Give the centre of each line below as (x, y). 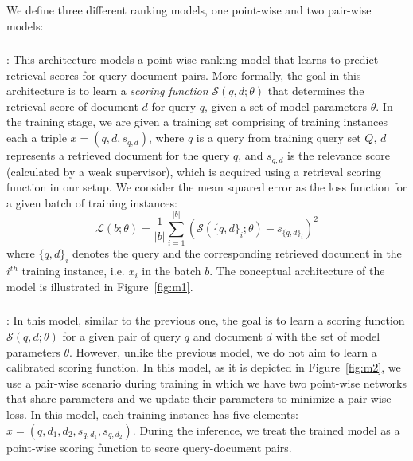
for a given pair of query (122, 335)
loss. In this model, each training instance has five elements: (152, 414)
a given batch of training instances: (92, 202)
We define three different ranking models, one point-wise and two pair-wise (189, 10)
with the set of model (328, 335)
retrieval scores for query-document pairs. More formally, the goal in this (184, 75)
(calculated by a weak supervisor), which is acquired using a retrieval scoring (194, 171)
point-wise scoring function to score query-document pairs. (149, 447)
